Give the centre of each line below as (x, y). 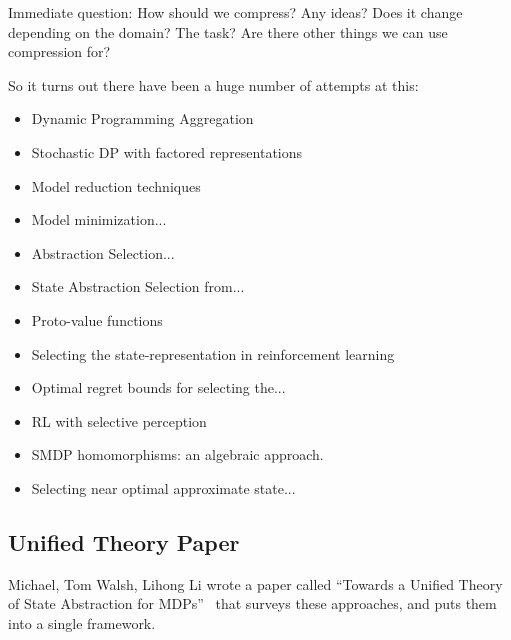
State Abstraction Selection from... (138, 286)
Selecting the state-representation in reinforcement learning (213, 353)
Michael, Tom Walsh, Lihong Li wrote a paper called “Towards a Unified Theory (255, 583)
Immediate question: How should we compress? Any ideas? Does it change (235, 12)
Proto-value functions (97, 319)
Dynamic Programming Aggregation (142, 118)
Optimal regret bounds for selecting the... (158, 387)
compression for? (59, 51)
